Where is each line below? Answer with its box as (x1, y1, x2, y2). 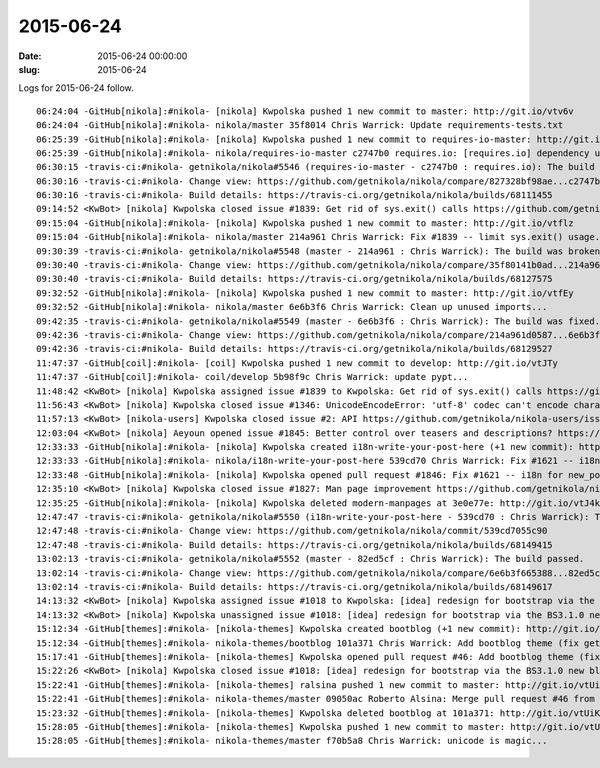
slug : (18, 63, 40, 75)
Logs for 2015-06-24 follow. (18, 82, 134, 94)
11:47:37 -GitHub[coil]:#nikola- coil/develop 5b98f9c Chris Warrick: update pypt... (36, 371, 469, 383)
